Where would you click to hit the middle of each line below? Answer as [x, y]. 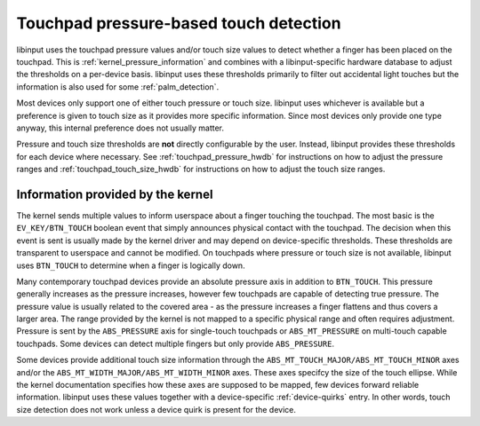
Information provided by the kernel [115, 194]
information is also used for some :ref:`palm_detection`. [118, 87]
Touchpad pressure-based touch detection [179, 23]
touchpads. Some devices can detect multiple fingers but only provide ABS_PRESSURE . [176, 343]
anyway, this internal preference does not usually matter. [120, 128]
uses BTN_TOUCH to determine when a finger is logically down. [131, 265]
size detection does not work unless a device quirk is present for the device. [156, 409]
